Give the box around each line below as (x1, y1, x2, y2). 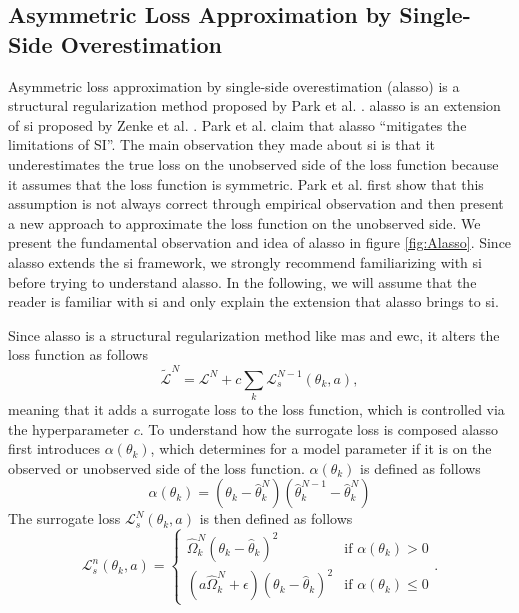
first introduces (8, 438, 101, 459)
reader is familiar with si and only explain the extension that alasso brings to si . (8, 291, 499, 312)
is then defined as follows (199, 508, 353, 529)
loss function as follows (8, 344, 148, 365)
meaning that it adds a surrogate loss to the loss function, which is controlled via (8, 398, 505, 419)
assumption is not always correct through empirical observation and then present (8, 193, 504, 214)
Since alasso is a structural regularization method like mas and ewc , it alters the (8, 324, 500, 345)
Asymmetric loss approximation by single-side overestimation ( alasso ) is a (8, 75, 460, 96)
